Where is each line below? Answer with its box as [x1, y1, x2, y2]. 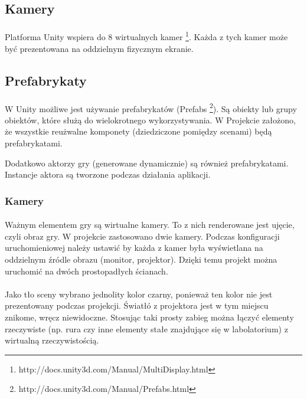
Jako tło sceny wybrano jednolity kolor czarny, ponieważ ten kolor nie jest [5, 287, 273, 300]
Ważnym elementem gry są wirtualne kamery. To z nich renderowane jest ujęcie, [5, 218, 295, 231]
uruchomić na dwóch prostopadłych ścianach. [5, 264, 168, 277]
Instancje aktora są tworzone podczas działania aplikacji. [5, 168, 211, 181]
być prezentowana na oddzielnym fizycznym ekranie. [5, 42, 194, 54]
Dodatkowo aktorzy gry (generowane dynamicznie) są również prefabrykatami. [5, 156, 289, 169]
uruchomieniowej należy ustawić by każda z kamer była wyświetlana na [5, 241, 263, 254]
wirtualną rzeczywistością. [5, 334, 99, 346]
